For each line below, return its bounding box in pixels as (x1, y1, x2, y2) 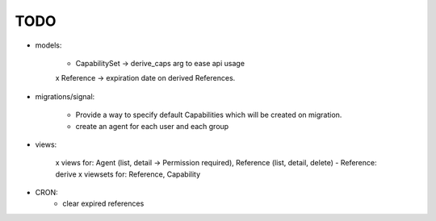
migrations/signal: (35, 91, 95, 101)
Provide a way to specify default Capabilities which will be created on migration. (75, 110, 342, 120)
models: (35, 40, 62, 50)
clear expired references (62, 198, 145, 209)
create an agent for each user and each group (75, 121, 229, 131)
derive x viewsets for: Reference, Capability (55, 169, 201, 179)
